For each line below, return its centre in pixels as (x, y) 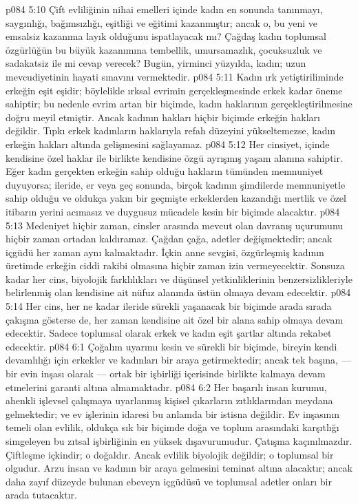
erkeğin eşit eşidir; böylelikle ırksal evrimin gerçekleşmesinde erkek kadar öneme (174, 90)
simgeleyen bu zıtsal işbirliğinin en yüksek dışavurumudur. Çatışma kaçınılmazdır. (179, 441)
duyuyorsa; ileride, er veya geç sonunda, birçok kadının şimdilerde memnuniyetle (176, 184)
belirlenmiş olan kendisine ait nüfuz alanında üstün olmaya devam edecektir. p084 (178, 292)
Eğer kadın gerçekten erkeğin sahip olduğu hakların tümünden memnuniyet (165, 171)
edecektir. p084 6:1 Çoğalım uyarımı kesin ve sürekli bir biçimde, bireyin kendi (171, 346)
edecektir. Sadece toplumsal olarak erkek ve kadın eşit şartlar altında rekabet (169, 333)
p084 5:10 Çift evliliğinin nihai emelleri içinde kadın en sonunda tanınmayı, (164, 9)
